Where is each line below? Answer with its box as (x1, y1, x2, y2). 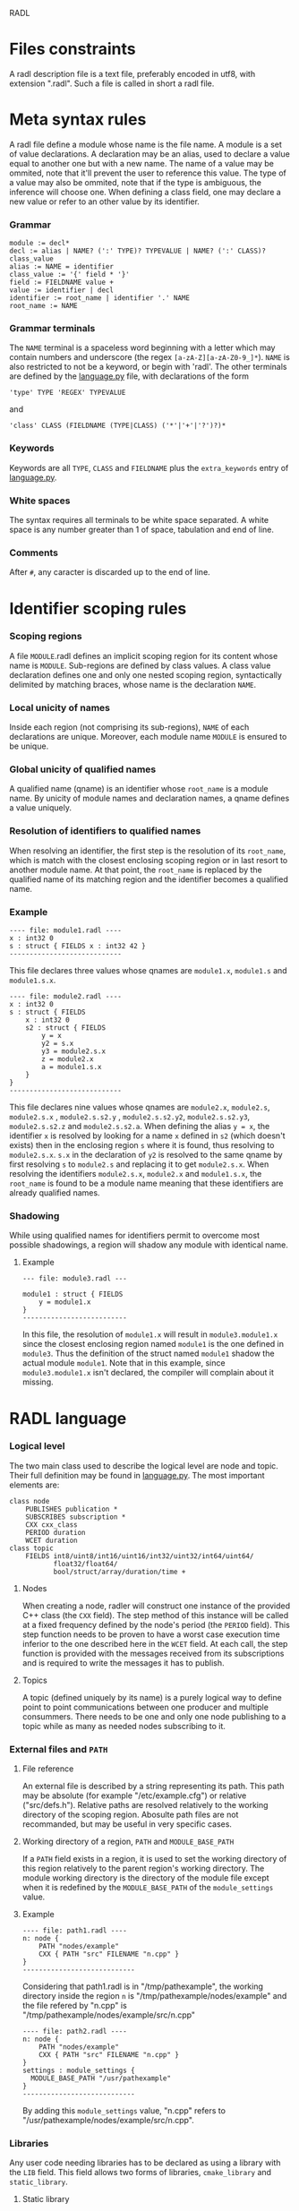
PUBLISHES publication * (25, 1504, 118, 1513)
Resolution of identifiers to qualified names (9, 825, 201, 837)
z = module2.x (41, 1055, 94, 1064)
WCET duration (25, 1536, 78, 1545)
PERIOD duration (25, 1528, 87, 1537)
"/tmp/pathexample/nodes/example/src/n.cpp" (21, 2010, 195, 2020)
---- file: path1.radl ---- (21, 1926, 127, 1935)
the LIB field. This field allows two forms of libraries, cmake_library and (9, 2167, 271, 2178)
